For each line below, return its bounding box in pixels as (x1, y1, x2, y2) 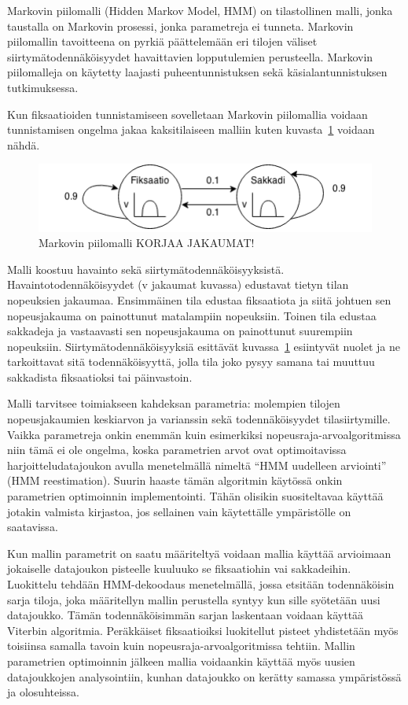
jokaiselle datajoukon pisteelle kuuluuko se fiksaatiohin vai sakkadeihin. (7, 560, 351, 577)
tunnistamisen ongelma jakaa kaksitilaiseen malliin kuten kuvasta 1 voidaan (7, 121, 375, 138)
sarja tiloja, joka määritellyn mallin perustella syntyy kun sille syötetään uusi (7, 591, 380, 607)
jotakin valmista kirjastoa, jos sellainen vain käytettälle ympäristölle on (7, 503, 351, 519)
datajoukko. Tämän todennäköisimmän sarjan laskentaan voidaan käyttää (7, 607, 364, 623)
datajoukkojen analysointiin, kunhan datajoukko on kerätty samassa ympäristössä (7, 668, 402, 685)
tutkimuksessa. (7, 79, 79, 95)
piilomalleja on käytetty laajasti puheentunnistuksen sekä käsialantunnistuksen (7, 64, 388, 80)
